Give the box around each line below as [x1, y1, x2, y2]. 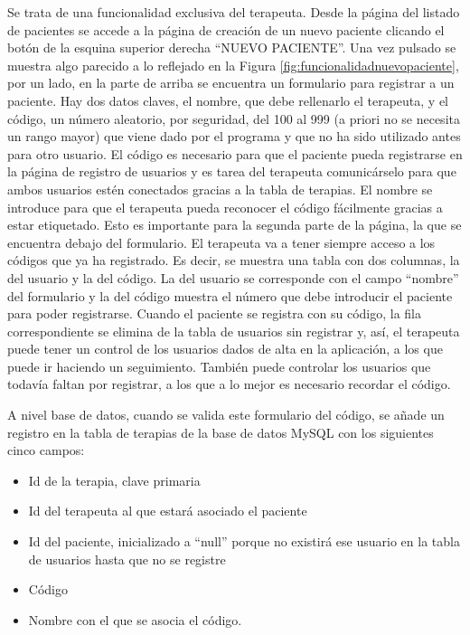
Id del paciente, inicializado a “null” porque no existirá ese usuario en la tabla [28, 532, 460, 551]
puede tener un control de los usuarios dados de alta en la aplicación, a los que [7, 339, 443, 358]
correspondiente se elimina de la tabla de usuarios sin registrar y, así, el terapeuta [7, 321, 460, 340]
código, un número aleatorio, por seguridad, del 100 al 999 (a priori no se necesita [7, 109, 460, 128]
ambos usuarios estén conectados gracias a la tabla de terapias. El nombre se [7, 179, 433, 198]
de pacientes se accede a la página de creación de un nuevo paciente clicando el [7, 20, 445, 39]
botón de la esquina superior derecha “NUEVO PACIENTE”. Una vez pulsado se [7, 38, 456, 57]
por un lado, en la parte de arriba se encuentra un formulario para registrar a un [7, 73, 455, 92]
